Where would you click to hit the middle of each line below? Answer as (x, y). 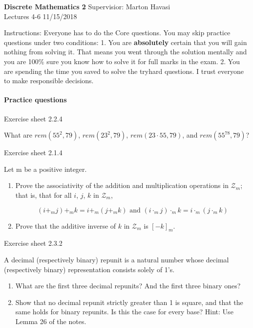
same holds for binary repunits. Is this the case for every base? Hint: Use (124, 312)
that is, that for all (43, 195)
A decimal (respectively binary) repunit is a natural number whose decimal (116, 259)
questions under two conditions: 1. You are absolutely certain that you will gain (126, 42)
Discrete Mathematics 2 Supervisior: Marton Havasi (87, 6)
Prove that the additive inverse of (66, 225)
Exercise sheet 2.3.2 (33, 243)
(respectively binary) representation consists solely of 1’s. (89, 269)
